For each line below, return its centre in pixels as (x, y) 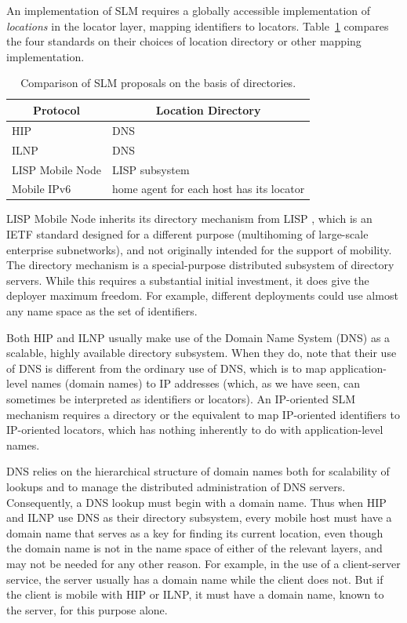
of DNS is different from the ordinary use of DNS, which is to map (166, 368)
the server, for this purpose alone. (87, 609)
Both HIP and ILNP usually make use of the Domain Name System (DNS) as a (198, 337)
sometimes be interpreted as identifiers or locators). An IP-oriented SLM (181, 398)
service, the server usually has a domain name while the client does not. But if (195, 579)
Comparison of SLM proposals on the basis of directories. (158, 83)
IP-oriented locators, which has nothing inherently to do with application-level (195, 430)
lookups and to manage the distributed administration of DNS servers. (176, 486)
